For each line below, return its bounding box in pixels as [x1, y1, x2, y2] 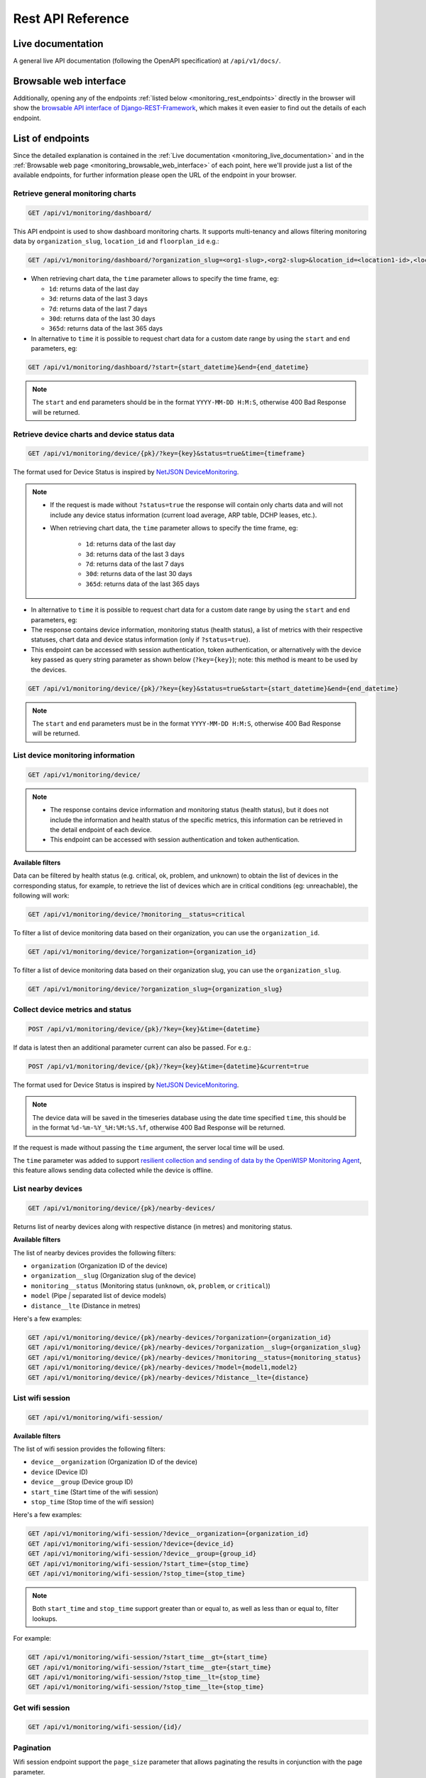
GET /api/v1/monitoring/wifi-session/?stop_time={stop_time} [28, 1569, 246, 1577]
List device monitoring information [13, 750, 135, 760]
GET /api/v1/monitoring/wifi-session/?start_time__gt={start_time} [28, 1654, 268, 1661]
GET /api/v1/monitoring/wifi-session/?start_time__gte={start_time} [28, 1663, 272, 1671]
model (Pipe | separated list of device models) [31, 1292, 167, 1300]
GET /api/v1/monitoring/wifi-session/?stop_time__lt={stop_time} [28, 1673, 261, 1681]
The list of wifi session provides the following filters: [13, 1444, 166, 1454]
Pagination [13, 1742, 51, 1752]
